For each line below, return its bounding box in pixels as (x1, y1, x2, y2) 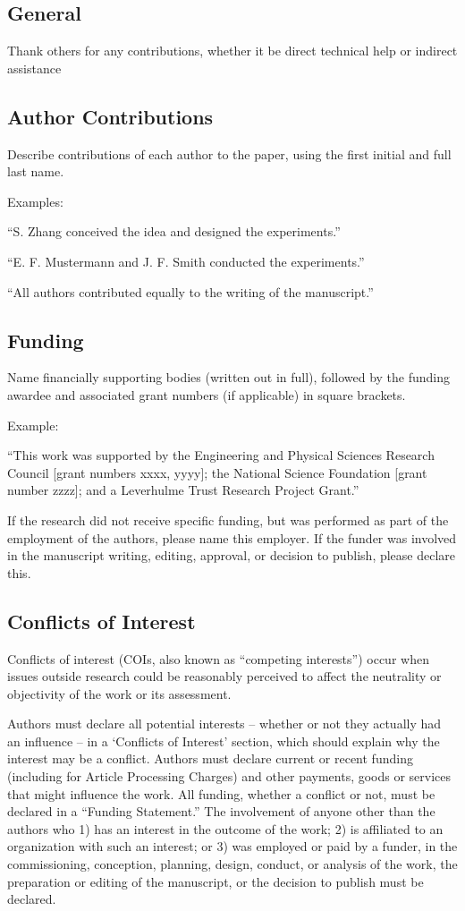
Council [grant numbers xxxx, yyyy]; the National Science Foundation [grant (7, 463, 427, 481)
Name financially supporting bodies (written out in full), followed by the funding (7, 368, 450, 387)
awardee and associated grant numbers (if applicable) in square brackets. (7, 385, 406, 404)
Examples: (7, 192, 63, 210)
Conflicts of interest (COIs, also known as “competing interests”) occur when (7, 649, 429, 668)
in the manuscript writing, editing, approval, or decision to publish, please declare (7, 546, 456, 565)
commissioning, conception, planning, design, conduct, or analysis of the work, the (7, 855, 458, 873)
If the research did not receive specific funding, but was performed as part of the (7, 510, 449, 529)
